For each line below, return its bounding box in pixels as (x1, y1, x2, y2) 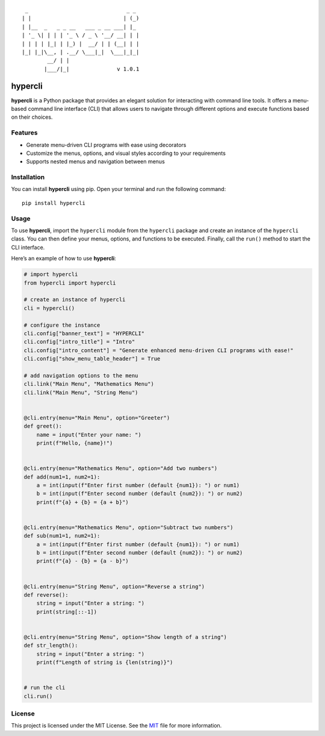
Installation (11, 173, 45, 181)
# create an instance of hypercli (23, 296, 126, 303)
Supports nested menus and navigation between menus (26, 158, 165, 165)
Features (11, 128, 38, 137)
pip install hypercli (22, 200, 85, 206)
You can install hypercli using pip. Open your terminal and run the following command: (11, 186, 226, 193)
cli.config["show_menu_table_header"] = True (23, 356, 161, 362)
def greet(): (23, 423, 63, 430)
